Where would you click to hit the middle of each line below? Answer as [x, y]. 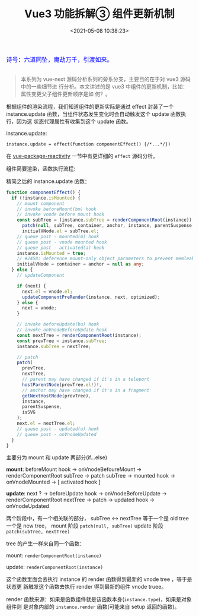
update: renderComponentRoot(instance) [55, 567]
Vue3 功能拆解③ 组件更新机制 [99, 14]
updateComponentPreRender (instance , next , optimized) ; [91, 297]
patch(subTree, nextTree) [38, 532]
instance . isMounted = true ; [51, 253]
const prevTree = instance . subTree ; [62, 341]
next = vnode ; [39, 308]
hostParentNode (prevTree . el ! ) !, [62, 385]
